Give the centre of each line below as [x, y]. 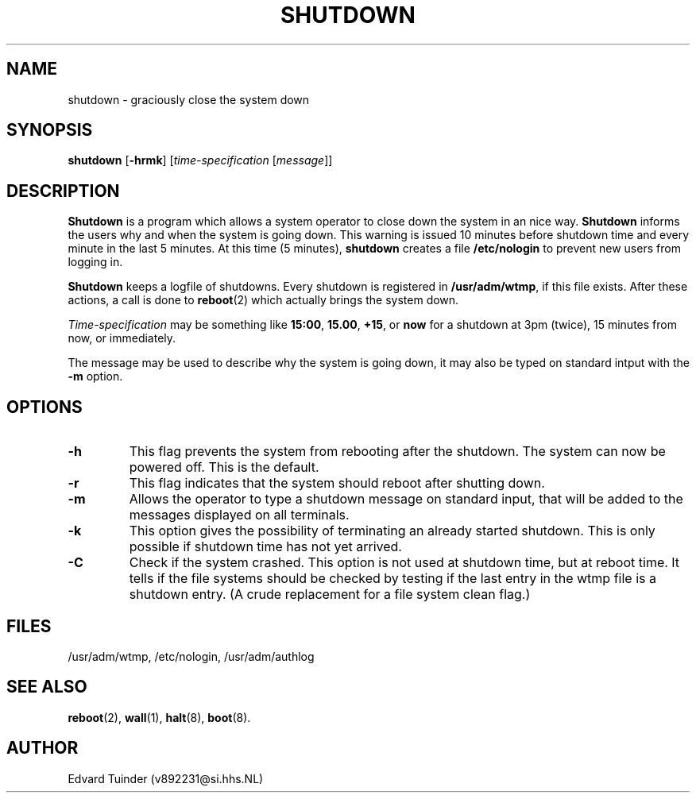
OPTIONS [44, 407]
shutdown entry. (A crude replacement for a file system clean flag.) [330, 594]
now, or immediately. [122, 338]
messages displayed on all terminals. [239, 515]
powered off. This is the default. [224, 467]
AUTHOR [43, 748]
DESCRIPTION [63, 191]
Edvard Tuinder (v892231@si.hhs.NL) [166, 778]
